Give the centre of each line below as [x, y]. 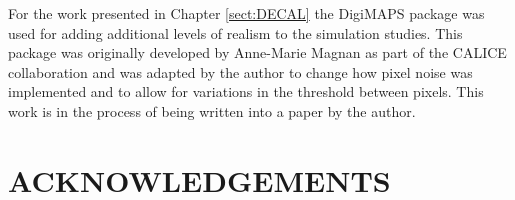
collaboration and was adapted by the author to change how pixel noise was [240, 71]
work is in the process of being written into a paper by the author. [212, 110]
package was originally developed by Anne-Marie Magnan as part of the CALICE [257, 52]
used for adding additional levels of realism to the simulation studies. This [235, 32]
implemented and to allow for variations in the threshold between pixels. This [246, 91]
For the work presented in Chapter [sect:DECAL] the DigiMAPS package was [246, 13]
